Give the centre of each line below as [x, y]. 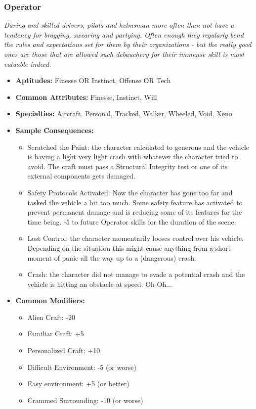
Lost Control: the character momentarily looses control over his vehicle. [136, 238]
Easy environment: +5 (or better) [78, 384]
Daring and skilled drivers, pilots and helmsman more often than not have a [119, 25]
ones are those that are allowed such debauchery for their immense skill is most [124, 54]
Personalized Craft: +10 [64, 350]
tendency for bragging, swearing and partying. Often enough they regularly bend [124, 34]
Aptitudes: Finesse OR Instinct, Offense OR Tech [93, 80]
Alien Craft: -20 [51, 317]
